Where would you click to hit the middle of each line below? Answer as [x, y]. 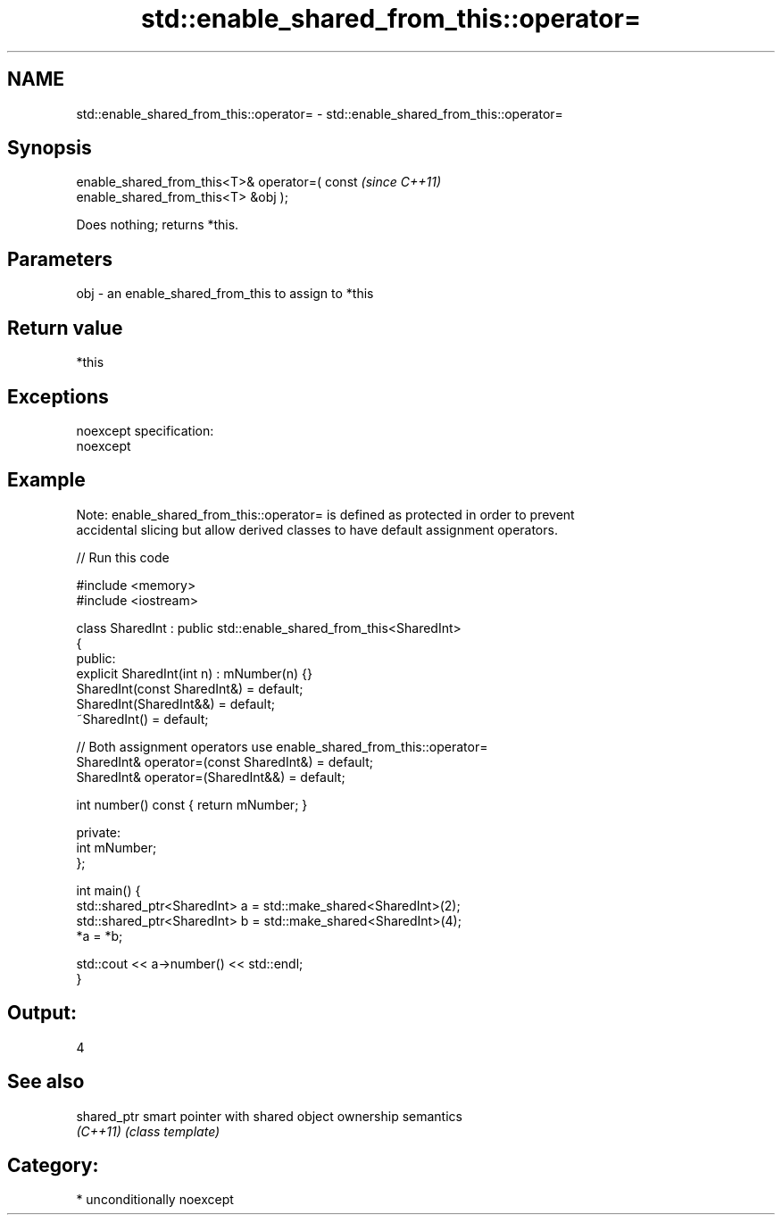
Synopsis [50, 148]
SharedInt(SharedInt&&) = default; [176, 703]
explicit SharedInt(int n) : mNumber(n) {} [194, 673]
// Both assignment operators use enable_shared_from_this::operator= [282, 746]
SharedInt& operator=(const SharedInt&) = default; [225, 761]
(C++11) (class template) [148, 1131]
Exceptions [58, 396]
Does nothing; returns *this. [158, 225]
